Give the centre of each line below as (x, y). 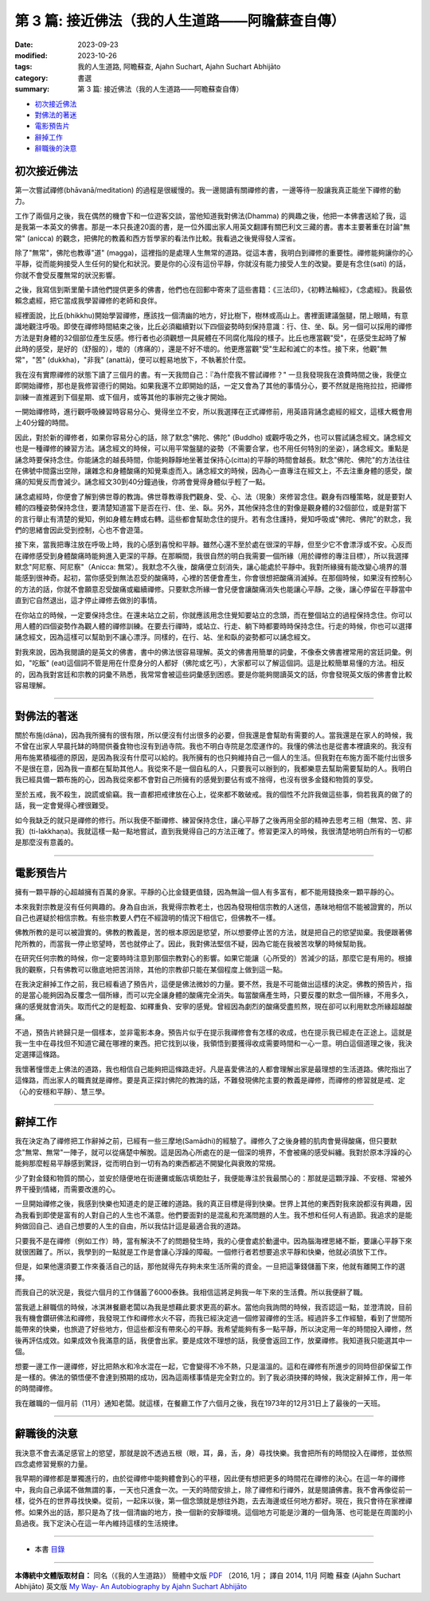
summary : (32, 89)
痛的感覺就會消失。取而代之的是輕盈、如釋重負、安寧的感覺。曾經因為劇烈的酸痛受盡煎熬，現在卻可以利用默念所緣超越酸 (213, 1006)
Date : (24, 45)
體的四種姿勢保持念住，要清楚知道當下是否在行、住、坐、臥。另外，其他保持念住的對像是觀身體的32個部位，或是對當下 (211, 508)
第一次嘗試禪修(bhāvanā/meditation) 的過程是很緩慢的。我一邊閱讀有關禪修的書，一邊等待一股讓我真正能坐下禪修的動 (208, 190)
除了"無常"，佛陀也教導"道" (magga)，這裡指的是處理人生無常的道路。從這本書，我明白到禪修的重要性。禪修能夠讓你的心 (214, 252)
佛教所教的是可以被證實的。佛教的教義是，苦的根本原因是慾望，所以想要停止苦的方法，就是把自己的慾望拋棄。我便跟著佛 (213, 933)
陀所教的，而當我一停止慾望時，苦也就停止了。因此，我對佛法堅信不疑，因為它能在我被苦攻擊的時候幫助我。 (192, 943)
